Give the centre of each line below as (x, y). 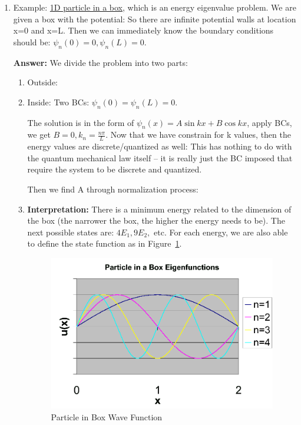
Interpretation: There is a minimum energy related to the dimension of (159, 209)
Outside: (43, 82)
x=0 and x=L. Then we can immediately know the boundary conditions (143, 30)
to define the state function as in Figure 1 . (105, 243)
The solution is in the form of (81, 122)
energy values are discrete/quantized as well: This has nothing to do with (160, 146)
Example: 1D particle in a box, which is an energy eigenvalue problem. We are (155, 7)
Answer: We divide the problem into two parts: (100, 62)
